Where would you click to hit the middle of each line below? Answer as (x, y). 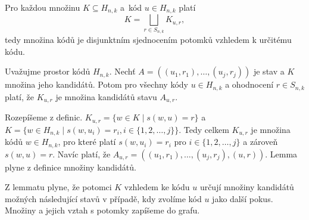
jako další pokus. (243, 198)
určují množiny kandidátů (247, 187)
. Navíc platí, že (82, 154)
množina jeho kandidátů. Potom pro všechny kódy (96, 84)
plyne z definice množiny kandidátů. (71, 167)
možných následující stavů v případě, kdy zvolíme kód (103, 198)
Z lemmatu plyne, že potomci (58, 187)
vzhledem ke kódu (157, 187)
